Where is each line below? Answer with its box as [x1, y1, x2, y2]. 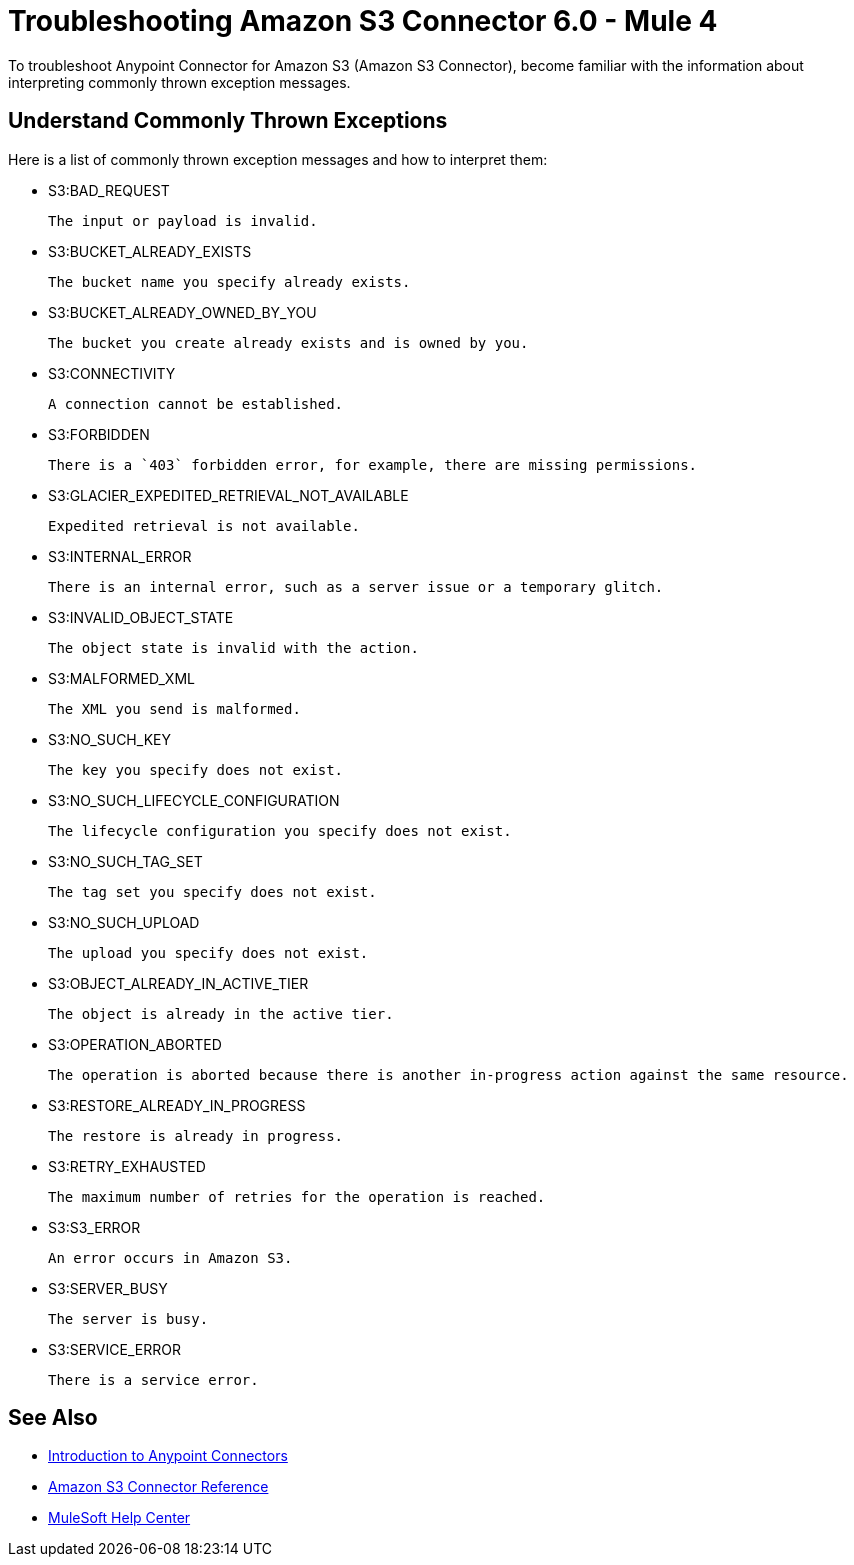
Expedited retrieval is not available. [48, 517, 360, 534]
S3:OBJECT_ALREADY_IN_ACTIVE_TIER [48, 974, 309, 992]
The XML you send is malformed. [48, 700, 301, 717]
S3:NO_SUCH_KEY [48, 730, 171, 748]
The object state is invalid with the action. [48, 639, 419, 656]
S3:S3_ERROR [48, 1218, 141, 1236]
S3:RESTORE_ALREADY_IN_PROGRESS [48, 1096, 306, 1114]
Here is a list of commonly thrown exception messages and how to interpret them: [8, 150, 548, 168]
